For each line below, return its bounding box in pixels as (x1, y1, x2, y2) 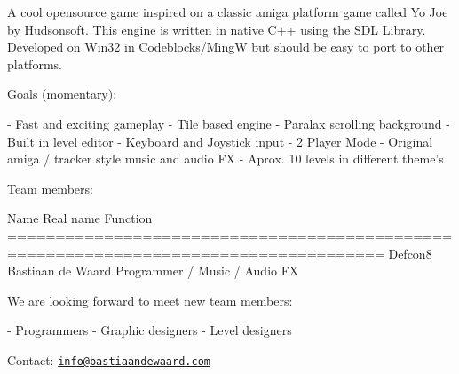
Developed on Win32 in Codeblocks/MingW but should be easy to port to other (7, 37, 445, 56)
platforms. (7, 54, 62, 73)
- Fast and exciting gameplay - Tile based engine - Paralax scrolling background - (7, 114, 450, 132)
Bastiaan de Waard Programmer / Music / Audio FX (7, 261, 299, 280)
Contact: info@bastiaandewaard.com (7, 350, 210, 369)
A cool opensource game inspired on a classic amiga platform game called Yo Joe (7, 3, 448, 20)
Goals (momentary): (7, 84, 117, 103)
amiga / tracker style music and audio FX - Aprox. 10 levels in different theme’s (7, 149, 444, 168)
